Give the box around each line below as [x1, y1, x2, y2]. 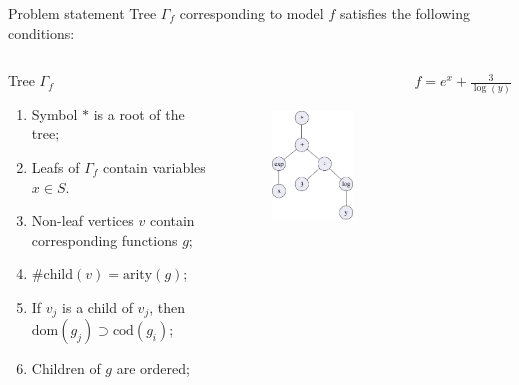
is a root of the [93, 103, 185, 124]
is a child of [62, 296, 133, 317]
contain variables [103, 156, 206, 177]
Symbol [31, 103, 78, 124]
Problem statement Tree [8, 3, 157, 23]
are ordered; [116, 358, 190, 379]
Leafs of [31, 156, 80, 177]
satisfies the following [339, 3, 471, 23]
